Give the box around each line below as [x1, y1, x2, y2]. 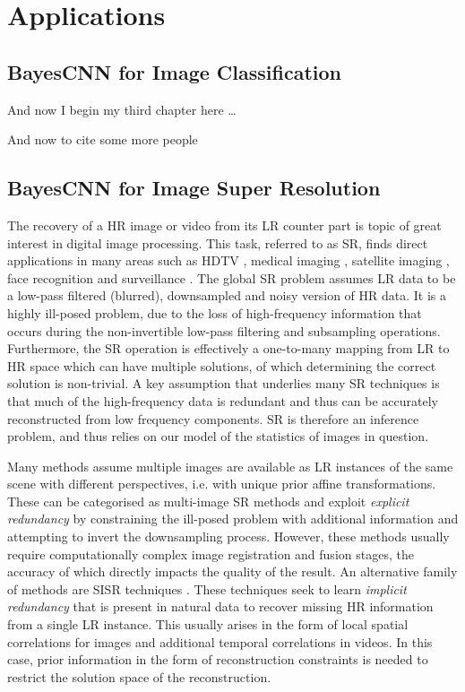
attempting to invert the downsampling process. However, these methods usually [7, 527, 450, 546]
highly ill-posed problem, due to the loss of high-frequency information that [7, 303, 422, 322]
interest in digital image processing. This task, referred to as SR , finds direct [7, 233, 428, 252]
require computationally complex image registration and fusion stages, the [7, 544, 414, 563]
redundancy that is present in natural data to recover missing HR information [7, 597, 434, 616]
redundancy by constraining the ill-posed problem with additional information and [7, 509, 459, 528]
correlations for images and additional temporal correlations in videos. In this [7, 632, 433, 651]
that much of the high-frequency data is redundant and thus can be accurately [7, 391, 438, 410]
